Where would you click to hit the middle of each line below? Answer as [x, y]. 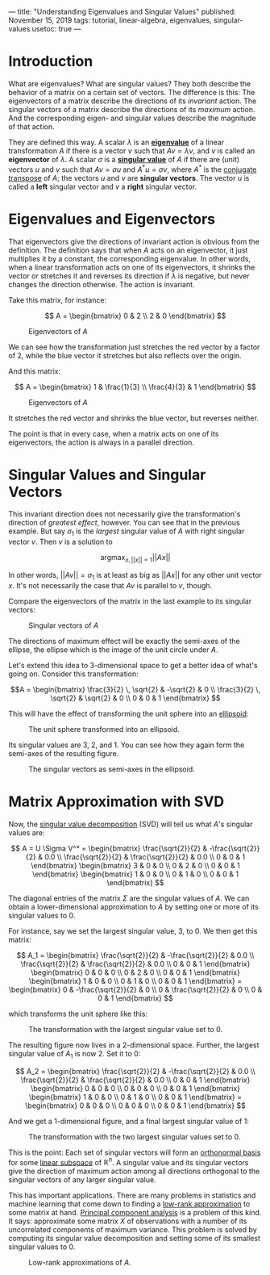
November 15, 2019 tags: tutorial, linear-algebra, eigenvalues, [110, 20]
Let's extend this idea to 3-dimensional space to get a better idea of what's [133, 665]
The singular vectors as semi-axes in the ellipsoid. [112, 769]
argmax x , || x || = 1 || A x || [135, 558]
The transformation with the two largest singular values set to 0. [135, 1136]
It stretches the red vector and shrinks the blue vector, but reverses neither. [134, 418]
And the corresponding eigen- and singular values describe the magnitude [132, 118]
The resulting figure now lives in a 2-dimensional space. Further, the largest [134, 1045]
